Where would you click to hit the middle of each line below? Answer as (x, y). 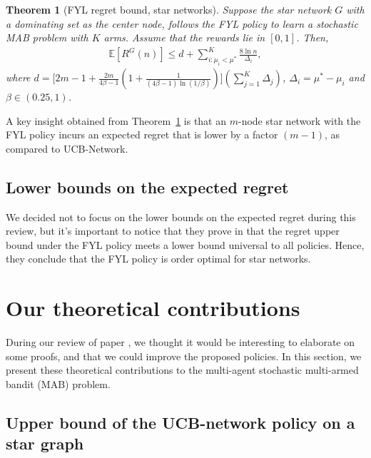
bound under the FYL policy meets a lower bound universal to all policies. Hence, (185, 244)
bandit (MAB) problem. (58, 383)
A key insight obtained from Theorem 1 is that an (116, 120)
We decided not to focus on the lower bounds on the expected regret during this (181, 217)
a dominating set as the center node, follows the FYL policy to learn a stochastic (182, 23)
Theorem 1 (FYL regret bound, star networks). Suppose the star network (169, 9)
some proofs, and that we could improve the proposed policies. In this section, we (184, 356)
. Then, (312, 37)
